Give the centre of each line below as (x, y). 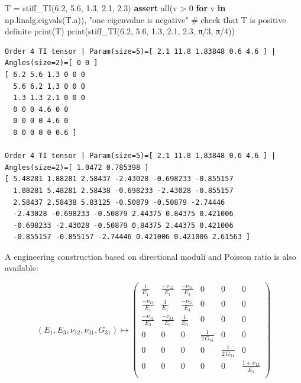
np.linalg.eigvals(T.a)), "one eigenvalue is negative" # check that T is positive (145, 19)
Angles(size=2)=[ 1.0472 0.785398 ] (77, 167)
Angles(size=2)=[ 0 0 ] (51, 63)
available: (22, 268)
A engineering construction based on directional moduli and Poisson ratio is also (150, 256)
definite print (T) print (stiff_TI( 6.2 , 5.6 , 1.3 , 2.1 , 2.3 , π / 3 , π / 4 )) (120, 31)
